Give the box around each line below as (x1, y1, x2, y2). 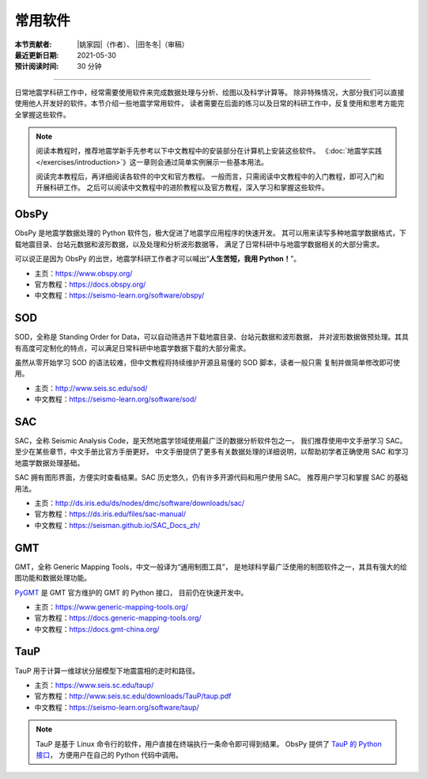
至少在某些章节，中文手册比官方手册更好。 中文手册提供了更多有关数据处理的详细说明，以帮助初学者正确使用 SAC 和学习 (14, 447, 409, 457)
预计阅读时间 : (14, 62, 59, 71)
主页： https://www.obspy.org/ (34, 268, 133, 278)
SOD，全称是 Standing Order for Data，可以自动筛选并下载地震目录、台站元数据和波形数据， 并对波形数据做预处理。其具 (14, 332, 409, 342)
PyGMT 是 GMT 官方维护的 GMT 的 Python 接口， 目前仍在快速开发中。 (14, 587, 248, 597)
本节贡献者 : (14, 40, 52, 49)
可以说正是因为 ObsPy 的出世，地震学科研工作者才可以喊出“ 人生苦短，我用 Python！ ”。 (14, 254, 300, 264)
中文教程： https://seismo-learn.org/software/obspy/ (34, 291, 205, 300)
